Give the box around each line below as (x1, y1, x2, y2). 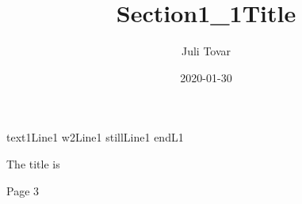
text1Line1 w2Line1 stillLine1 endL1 (6, 129, 184, 145)
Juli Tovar (181, 43, 231, 59)
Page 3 (6, 182, 40, 198)
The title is (6, 155, 60, 172)
